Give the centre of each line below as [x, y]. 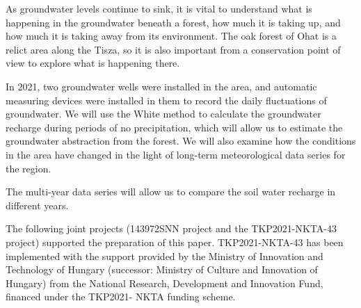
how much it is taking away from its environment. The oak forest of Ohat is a [171, 36]
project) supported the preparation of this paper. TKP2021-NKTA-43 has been [175, 242]
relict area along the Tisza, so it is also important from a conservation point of [173, 49]
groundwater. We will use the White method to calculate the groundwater [163, 114]
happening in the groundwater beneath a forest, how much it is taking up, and [173, 22]
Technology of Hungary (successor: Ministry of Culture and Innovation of [162, 269]
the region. [29, 168]
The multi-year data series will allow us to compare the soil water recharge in [171, 192]
